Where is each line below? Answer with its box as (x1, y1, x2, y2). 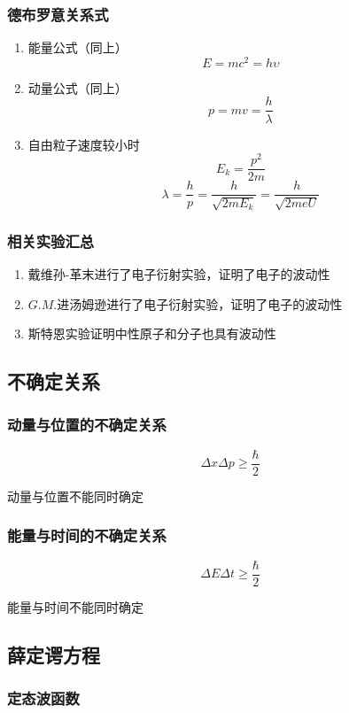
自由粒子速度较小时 (27, 135, 140, 153)
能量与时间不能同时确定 (7, 597, 143, 616)
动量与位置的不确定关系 (7, 414, 167, 436)
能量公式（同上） (27, 38, 128, 57)
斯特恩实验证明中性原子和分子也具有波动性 (27, 324, 276, 343)
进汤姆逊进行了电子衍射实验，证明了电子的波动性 (57, 294, 343, 313)
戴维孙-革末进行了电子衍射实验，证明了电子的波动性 (27, 264, 330, 283)
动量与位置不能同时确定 (7, 486, 143, 505)
